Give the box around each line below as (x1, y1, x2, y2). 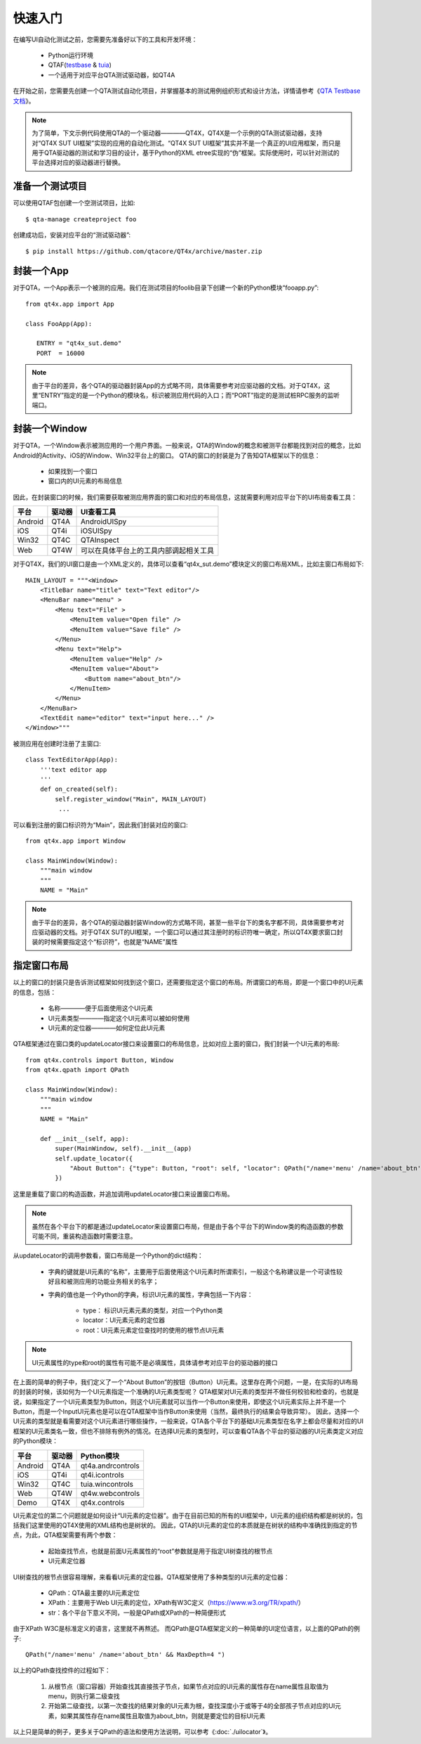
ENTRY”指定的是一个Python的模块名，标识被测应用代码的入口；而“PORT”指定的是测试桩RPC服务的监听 (41, 391, 340, 399)
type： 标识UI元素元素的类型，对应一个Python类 (83, 1306, 224, 1315)
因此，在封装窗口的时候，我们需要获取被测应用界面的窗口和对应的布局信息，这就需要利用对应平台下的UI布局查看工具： (13, 493, 358, 501)
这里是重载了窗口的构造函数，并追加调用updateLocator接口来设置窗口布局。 (13, 1189, 234, 1198)
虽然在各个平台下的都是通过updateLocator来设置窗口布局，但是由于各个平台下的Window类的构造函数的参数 (32, 1222, 344, 1230)
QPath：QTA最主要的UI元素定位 (48, 1589, 140, 1597)
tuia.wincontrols (81, 1479, 133, 1489)
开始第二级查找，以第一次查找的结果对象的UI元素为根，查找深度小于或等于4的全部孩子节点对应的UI (48, 1702, 335, 1710)
